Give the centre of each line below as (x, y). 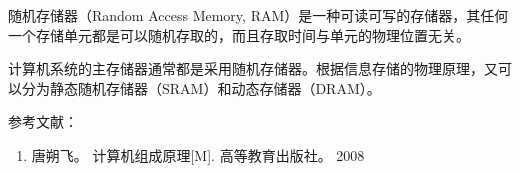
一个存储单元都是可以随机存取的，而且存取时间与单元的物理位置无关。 (239, 34)
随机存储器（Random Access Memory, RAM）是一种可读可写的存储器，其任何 (258, 15)
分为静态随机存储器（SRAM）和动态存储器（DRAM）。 (201, 87)
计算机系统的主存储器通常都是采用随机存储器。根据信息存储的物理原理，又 (253, 68)
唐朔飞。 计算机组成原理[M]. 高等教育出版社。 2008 (198, 154)
